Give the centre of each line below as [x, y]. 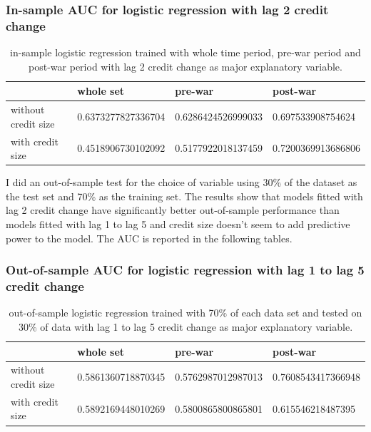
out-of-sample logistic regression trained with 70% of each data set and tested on [185, 313]
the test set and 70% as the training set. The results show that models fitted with [184, 196]
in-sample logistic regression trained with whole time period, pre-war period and [185, 52]
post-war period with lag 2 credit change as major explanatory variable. [185, 66]
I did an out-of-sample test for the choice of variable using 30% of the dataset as [182, 182]
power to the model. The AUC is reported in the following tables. [149, 238]
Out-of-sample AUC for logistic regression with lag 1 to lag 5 [185, 270]
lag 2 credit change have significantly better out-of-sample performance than [173, 210]
